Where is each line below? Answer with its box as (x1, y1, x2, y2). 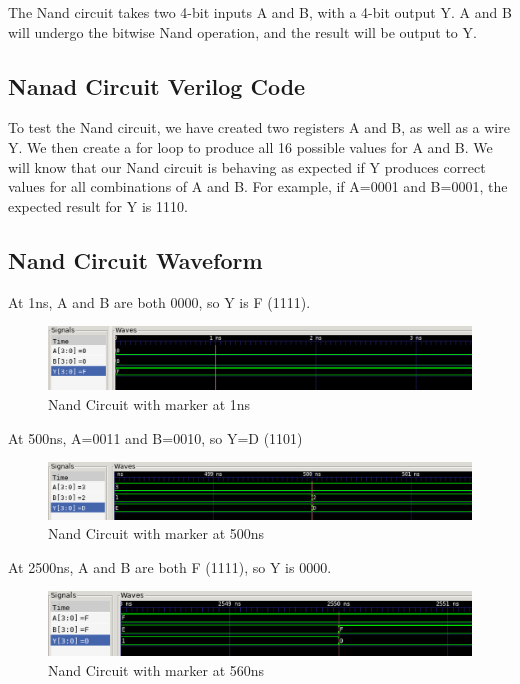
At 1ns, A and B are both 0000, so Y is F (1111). (8, 291, 311, 312)
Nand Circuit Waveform (8, 244, 263, 275)
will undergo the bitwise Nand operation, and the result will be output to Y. (8, 21, 477, 42)
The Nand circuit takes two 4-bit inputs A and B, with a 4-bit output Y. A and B (8, 2, 512, 22)
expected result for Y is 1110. (8, 195, 188, 216)
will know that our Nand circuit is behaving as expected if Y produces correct (8, 156, 486, 177)
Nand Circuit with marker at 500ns (48, 523, 265, 544)
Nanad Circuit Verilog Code (8, 70, 306, 101)
